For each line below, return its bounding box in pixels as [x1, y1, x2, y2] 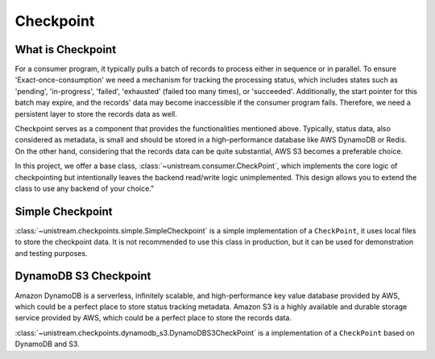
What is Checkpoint [14, 43, 117, 56]
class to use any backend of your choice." [14, 184, 155, 193]
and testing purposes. [14, 248, 88, 258]
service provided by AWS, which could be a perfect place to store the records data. [14, 313, 292, 323]
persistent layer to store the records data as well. [14, 109, 177, 118]
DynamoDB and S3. [14, 339, 80, 349]
